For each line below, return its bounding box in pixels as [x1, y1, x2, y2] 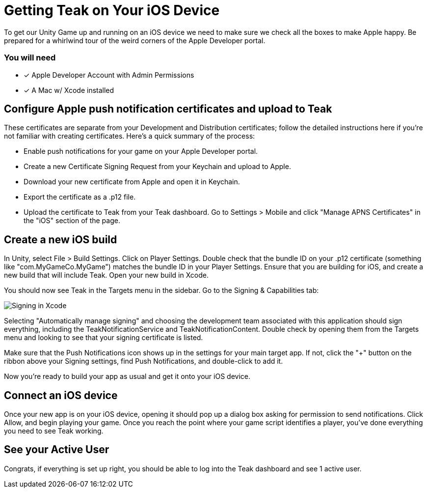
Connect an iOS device [4, 389, 118, 402]
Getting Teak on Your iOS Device [4, 2, 220, 19]
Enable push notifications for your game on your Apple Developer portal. [24, 147, 258, 156]
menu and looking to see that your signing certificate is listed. [4, 333, 203, 342]
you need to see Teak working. [4, 427, 104, 435]
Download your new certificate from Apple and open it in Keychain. [24, 177, 240, 186]
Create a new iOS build [4, 233, 117, 246]
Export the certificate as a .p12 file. [24, 193, 136, 202]
